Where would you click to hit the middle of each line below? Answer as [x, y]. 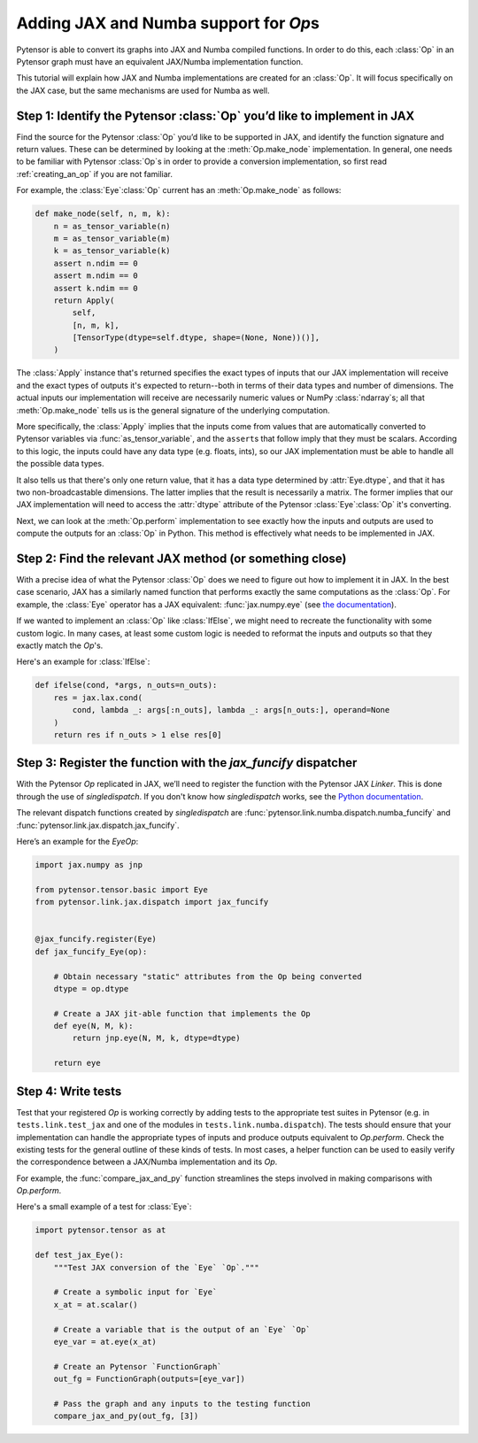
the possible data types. [60, 464]
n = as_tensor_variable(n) [112, 226]
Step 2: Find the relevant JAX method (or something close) [181, 558]
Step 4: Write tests [69, 1091]
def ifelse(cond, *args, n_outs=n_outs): [126, 685]
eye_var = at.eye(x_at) [105, 1342]
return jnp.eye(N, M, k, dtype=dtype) [156, 1038]
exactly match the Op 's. [60, 645]
